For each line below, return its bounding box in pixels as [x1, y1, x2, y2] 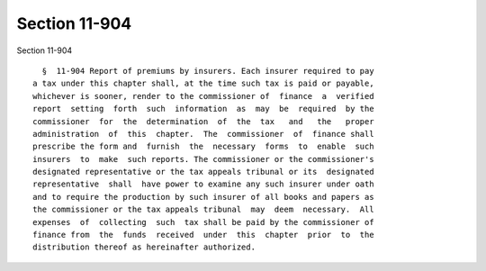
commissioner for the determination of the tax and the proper [32, 116, 374, 126]
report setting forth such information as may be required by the [32, 104, 374, 114]
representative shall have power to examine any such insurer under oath [32, 179, 374, 189]
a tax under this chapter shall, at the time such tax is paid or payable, [32, 78, 374, 89]
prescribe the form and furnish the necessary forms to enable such [32, 141, 374, 152]
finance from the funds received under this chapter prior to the [32, 230, 374, 240]
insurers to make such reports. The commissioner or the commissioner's [32, 154, 374, 164]
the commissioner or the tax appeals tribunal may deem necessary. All [32, 204, 374, 215]
